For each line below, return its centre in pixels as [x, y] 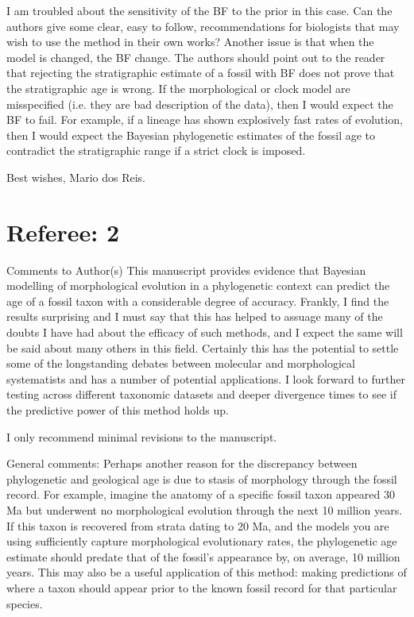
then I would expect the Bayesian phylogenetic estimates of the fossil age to [191, 135]
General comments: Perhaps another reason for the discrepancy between [182, 463]
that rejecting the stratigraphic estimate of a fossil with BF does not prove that [201, 73]
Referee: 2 [63, 231]
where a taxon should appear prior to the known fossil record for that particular [202, 587]
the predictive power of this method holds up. [118, 410]
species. [25, 603]
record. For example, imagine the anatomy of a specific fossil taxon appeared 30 [201, 494]
